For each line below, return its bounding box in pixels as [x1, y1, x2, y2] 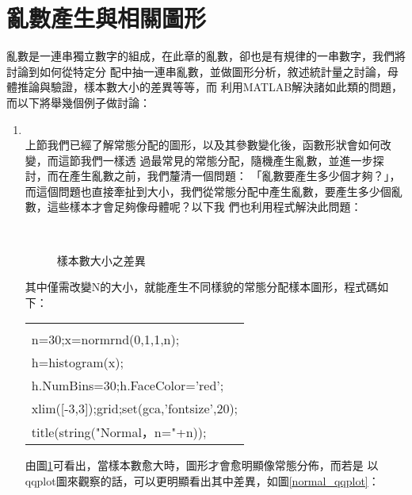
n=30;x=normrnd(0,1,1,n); [31, 330, 180, 349]
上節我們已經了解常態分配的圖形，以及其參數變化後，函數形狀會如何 [25, 136, 380, 153]
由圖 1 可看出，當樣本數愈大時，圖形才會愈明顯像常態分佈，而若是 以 [25, 457, 379, 474]
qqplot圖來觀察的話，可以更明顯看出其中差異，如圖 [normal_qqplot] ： [25, 473, 380, 489]
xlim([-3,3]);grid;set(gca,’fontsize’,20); [31, 399, 238, 418]
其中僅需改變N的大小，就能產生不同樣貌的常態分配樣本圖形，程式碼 [25, 278, 378, 295]
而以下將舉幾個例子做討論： [6, 94, 151, 110]
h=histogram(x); [31, 353, 124, 372]
